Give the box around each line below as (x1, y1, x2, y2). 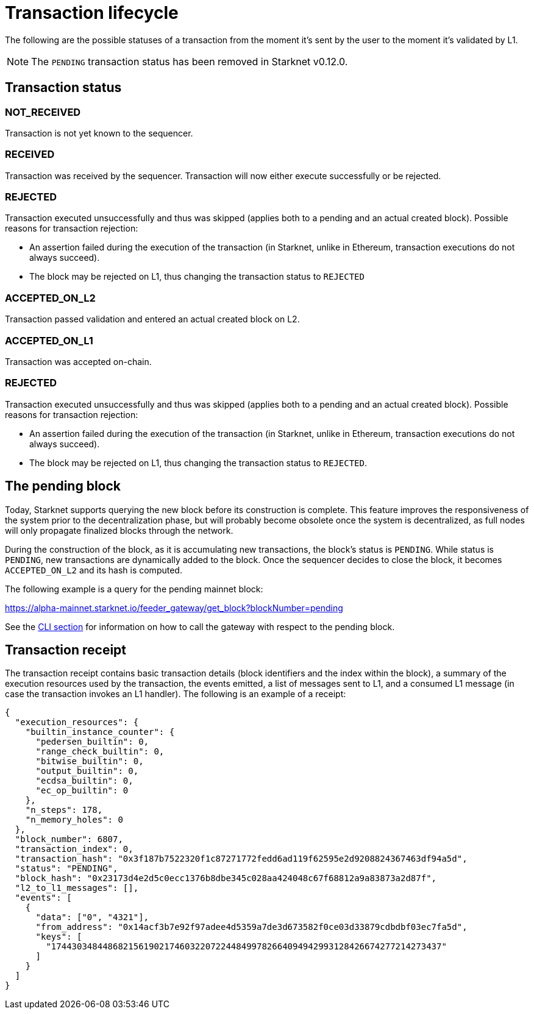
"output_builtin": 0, (35, 766, 139, 776)
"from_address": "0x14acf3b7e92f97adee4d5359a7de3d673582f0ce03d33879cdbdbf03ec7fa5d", (35, 922, 468, 932)
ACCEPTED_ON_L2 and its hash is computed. (5, 564, 182, 575)
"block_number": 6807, (15, 834, 123, 845)
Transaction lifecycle (5, 2, 179, 23)
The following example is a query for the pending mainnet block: (5, 583, 263, 594)
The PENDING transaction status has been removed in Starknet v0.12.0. (31, 55, 348, 68)
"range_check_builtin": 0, (35, 746, 165, 757)
